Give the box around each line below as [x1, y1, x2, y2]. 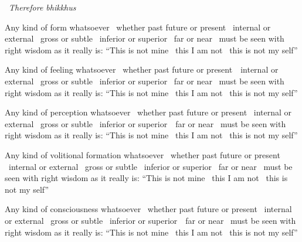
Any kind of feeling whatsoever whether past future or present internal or [5, 63, 279, 76]
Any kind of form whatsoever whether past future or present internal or [5, 21, 271, 33]
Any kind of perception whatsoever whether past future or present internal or [5, 106, 292, 118]
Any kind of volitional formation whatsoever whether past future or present [5, 148, 280, 161]
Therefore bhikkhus [9, 1, 76, 13]
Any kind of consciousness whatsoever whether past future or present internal [5, 203, 292, 215]
